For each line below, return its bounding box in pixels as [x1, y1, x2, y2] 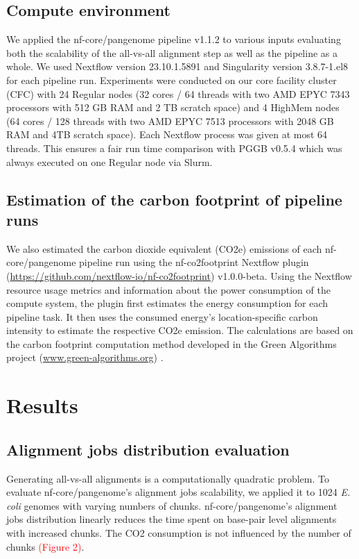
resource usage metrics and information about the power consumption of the [6, 282, 331, 297]
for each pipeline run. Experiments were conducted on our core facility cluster [6, 72, 337, 87]
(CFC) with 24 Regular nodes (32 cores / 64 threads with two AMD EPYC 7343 [6, 86, 350, 101]
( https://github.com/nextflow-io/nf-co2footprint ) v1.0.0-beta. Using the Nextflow [6, 268, 352, 283]
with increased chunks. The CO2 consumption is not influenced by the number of [6, 526, 351, 540]
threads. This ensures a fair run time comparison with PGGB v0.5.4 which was [6, 140, 342, 155]
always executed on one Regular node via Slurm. [6, 154, 213, 169]
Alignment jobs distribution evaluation [6, 438, 290, 460]
